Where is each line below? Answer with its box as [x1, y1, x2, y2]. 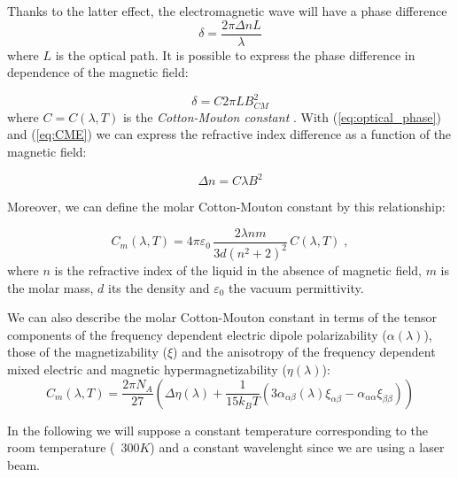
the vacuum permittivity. [229, 278, 364, 296]
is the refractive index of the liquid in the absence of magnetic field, [54, 261, 422, 280]
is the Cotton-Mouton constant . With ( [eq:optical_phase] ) [122, 107, 441, 126]
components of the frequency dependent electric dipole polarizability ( [7, 325, 387, 343]
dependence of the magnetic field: [7, 63, 189, 81]
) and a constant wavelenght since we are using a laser [150, 438, 445, 457]
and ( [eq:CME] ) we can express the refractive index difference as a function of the [7, 125, 452, 143]
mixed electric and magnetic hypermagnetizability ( [7, 360, 287, 379]
